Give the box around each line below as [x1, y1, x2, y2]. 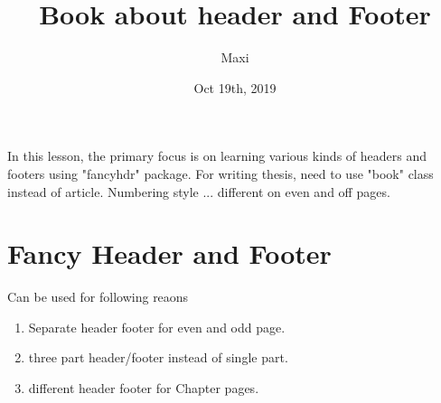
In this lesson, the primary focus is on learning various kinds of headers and [7, 146, 427, 165]
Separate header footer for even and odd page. [28, 317, 286, 336]
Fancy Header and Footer [7, 235, 332, 272]
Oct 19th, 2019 [193, 78, 277, 97]
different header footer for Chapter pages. [28, 379, 259, 397]
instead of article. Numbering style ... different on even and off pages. [7, 182, 390, 201]
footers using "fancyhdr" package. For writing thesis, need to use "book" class [7, 164, 434, 183]
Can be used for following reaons [7, 287, 189, 306]
